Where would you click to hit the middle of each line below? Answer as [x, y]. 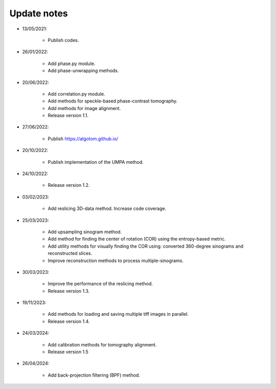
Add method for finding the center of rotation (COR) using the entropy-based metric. [137, 239]
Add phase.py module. [72, 63]
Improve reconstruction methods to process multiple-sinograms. [116, 261]
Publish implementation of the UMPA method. [96, 162]
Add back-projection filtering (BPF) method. [94, 375]
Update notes [39, 13]
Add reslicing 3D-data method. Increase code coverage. [107, 209]
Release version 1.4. [69, 321]
